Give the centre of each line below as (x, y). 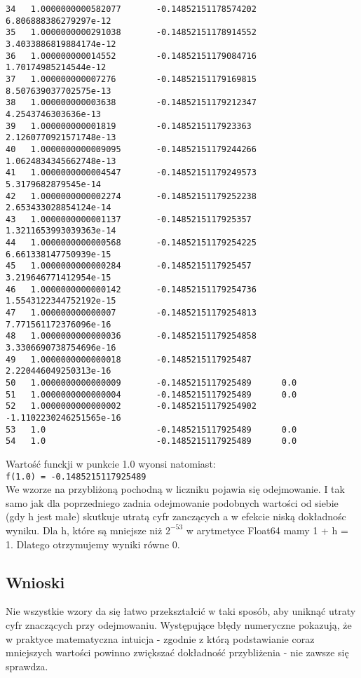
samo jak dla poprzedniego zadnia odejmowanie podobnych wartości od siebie (172, 502)
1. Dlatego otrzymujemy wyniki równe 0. (93, 544)
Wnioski (35, 582)
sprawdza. (27, 666)
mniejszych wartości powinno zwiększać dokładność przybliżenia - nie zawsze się (177, 652)
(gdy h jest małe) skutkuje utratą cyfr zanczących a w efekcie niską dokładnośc (176, 516)
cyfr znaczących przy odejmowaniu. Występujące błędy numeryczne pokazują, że (179, 624)
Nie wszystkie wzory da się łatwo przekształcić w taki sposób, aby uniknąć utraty (181, 611)
